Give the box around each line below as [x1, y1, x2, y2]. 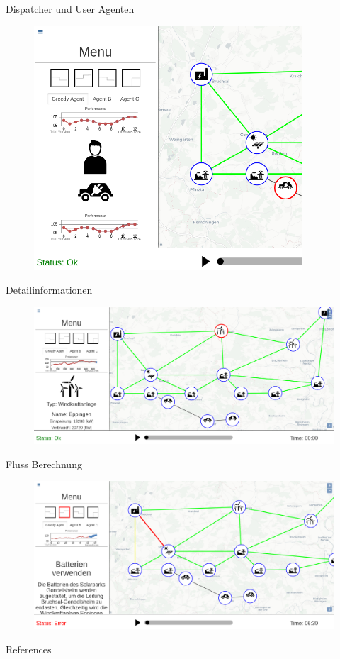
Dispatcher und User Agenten [6, 1, 135, 16]
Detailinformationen [6, 282, 93, 297]
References [6, 641, 52, 656]
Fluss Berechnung [6, 456, 82, 471]
